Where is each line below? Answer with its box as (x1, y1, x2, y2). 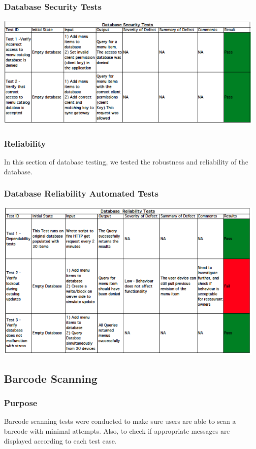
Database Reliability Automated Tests (4, 187, 159, 200)
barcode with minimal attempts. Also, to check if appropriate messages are (4, 426, 230, 436)
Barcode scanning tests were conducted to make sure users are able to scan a (4, 416, 236, 426)
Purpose (4, 397, 37, 409)
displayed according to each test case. (4, 435, 117, 446)
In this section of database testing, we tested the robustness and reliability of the (4, 157, 249, 167)
